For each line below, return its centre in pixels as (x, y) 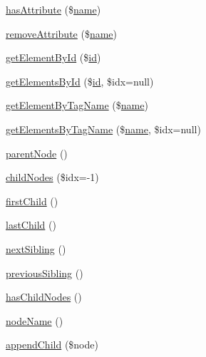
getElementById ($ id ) (53, 57)
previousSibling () (45, 273)
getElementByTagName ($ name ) (77, 105)
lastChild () (31, 225)
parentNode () (37, 153)
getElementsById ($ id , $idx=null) (80, 81)
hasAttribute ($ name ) (53, 9)
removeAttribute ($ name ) (62, 33)
